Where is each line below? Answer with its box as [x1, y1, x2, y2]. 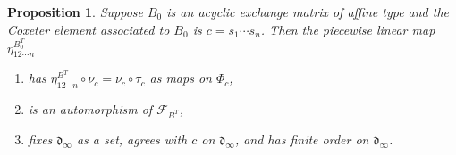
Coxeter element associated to [7, 20, 170, 38]
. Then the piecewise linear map [260, 20, 435, 38]
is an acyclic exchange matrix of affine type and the [166, 3, 450, 20]
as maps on [149, 69, 212, 87]
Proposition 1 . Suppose [7, 3, 143, 20]
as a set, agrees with [76, 129, 188, 148]
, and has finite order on [234, 129, 369, 148]
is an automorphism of [28, 100, 153, 118]
